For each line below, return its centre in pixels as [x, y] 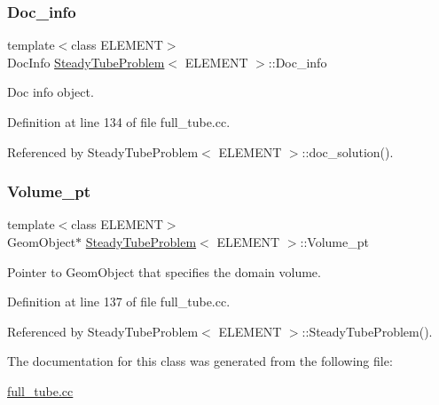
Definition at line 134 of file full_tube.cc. [119, 122]
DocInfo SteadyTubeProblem [86, 62]
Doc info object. [51, 92]
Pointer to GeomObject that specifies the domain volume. [164, 271]
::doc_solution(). [348, 151]
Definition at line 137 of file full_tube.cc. [119, 302]
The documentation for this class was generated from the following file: [200, 361]
